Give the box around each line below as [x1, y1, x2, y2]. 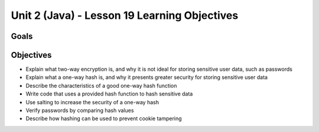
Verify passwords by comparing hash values [25, 107, 134, 114]
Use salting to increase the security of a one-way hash [25, 98, 159, 105]
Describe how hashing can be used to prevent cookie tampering [25, 115, 183, 122]
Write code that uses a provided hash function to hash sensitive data [25, 90, 193, 97]
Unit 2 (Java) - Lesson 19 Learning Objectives [11, 9, 239, 22]
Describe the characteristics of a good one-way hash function [25, 82, 177, 89]
